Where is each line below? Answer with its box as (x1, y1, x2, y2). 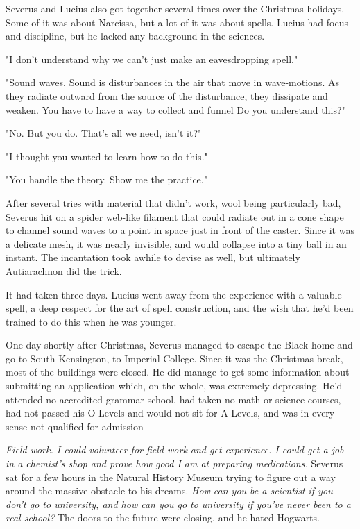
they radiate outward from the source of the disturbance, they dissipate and (6, 88, 328, 103)
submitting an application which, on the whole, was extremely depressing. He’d (6, 378, 343, 393)
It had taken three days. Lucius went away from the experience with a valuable (6, 287, 342, 301)
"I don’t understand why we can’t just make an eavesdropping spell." (6, 51, 298, 66)
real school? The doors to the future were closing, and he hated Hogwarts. (6, 510, 320, 525)
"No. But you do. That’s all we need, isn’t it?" (6, 126, 202, 140)
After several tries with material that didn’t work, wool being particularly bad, (6, 195, 341, 210)
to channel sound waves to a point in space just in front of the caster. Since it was (6, 223, 354, 237)
